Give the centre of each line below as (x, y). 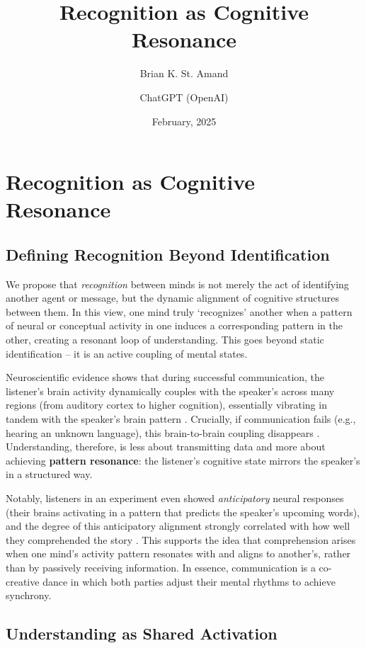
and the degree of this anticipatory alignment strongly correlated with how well (178, 526)
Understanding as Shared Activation (142, 633)
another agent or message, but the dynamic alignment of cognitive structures (173, 298)
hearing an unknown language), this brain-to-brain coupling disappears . (163, 432)
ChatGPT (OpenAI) (184, 97)
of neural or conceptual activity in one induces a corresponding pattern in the (174, 325)
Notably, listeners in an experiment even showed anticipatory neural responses (175, 498)
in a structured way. (49, 474)
